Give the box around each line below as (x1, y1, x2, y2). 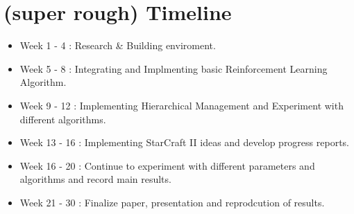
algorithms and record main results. (19, 172, 171, 186)
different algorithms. (19, 112, 106, 126)
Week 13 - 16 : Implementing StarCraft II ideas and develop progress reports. (19, 135, 349, 150)
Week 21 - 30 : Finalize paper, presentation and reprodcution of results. (19, 195, 325, 209)
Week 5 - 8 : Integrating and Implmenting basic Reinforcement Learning (19, 61, 328, 75)
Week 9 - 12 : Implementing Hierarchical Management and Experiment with (19, 98, 344, 112)
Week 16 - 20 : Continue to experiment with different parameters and (19, 158, 315, 172)
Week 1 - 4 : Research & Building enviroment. (19, 38, 216, 53)
